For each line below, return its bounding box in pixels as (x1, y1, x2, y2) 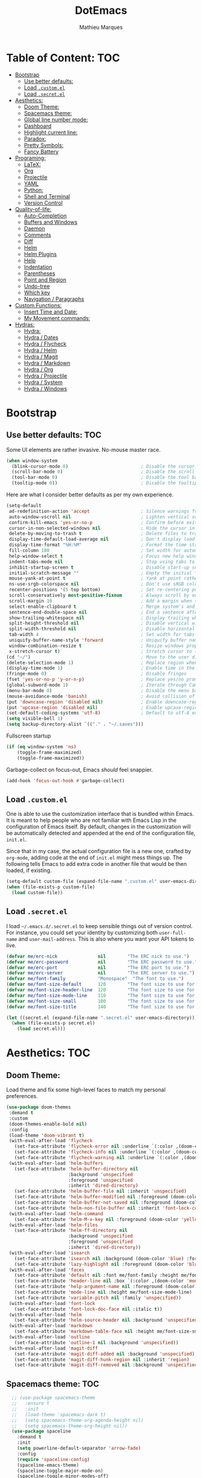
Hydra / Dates (23, 333, 59, 341)
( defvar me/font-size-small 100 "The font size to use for (6, 998, 195, 1004)
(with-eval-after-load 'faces (8, 1267, 85, 1273)
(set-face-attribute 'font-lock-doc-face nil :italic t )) (14, 1306, 163, 1312)
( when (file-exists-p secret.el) (11, 1020, 96, 1026)
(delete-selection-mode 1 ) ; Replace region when (6, 660, 198, 666)
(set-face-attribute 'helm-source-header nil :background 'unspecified (14, 1317, 198, 1324)
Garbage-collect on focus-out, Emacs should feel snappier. (6, 766, 153, 773)
